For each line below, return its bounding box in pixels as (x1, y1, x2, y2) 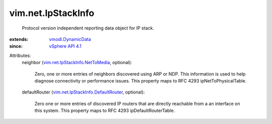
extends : (9, 36, 29, 42)
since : (9, 43, 23, 49)
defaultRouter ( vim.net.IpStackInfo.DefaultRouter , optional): (22, 89, 145, 95)
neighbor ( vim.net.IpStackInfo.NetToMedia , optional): (22, 59, 132, 65)
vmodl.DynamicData (49, 36, 91, 42)
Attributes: (9, 52, 31, 58)
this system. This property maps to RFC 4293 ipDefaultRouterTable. (34, 107, 175, 113)
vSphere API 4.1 (49, 43, 82, 49)
